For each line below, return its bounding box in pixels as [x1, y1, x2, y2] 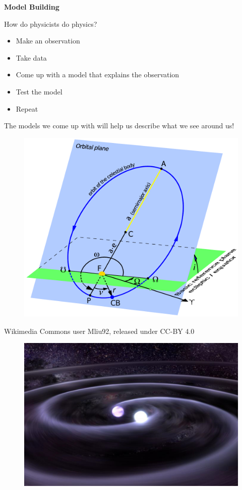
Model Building [4, 2, 59, 12]
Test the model [16, 86, 63, 96]
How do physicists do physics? [4, 18, 97, 29]
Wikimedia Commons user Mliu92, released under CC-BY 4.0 [4, 325, 195, 336]
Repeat [16, 103, 38, 114]
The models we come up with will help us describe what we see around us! [4, 120, 234, 131]
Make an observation [16, 35, 80, 46]
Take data [16, 52, 47, 63]
